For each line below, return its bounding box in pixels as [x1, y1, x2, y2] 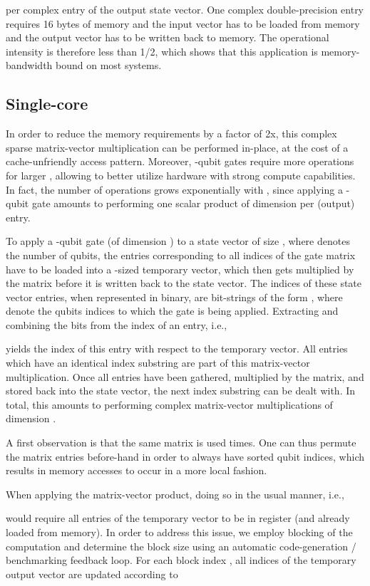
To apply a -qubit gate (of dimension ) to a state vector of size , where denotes [6, 234, 350, 248]
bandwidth [6, 58, 53, 73]
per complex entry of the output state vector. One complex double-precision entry [6, 2, 364, 16]
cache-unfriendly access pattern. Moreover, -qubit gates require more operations [6, 154, 354, 169]
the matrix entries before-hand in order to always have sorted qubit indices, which [6, 449, 364, 464]
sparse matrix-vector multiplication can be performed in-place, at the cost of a [6, 140, 349, 155]
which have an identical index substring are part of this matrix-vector [6, 355, 310, 370]
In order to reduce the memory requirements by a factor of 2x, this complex [6, 126, 337, 141]
